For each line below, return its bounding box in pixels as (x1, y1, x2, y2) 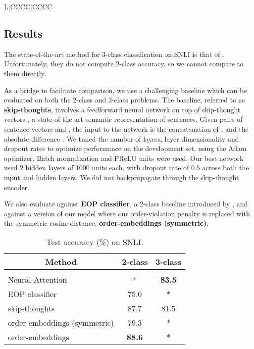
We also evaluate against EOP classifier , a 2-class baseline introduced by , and (4, 199, 248, 209)
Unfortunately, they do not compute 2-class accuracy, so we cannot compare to (4, 58, 244, 69)
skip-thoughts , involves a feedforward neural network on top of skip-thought (4, 104, 241, 114)
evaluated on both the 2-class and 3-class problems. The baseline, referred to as (4, 95, 245, 105)
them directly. (4, 68, 46, 78)
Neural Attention (8, 273, 67, 285)
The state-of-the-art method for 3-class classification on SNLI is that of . (4, 49, 224, 59)
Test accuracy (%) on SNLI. (46, 236, 144, 248)
